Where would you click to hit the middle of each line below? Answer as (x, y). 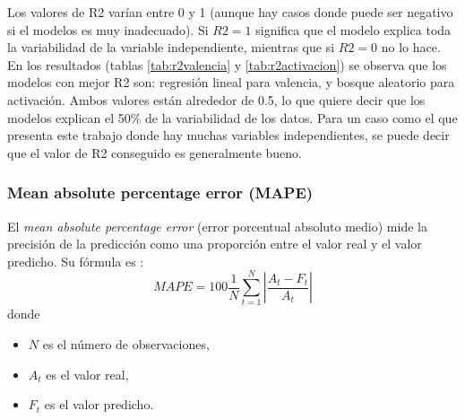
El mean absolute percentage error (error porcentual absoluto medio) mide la (217, 226)
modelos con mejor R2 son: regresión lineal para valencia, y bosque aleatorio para (231, 82)
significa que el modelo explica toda (353, 29)
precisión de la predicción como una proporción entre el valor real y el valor (215, 244)
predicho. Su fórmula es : (76, 261)
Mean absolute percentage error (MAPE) (160, 192)
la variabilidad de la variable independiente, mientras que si (171, 47)
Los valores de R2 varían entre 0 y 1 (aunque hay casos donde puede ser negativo (230, 12)
